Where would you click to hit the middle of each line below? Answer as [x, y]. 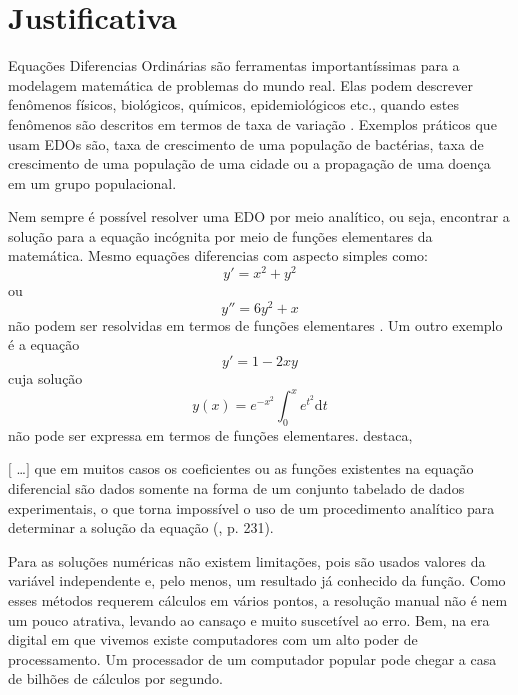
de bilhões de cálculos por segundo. [115, 678]
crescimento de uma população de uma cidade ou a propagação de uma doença [249, 163]
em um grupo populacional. [92, 182]
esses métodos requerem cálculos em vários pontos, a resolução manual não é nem [258, 600]
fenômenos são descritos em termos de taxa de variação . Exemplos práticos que [252, 123]
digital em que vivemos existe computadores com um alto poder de [213, 639]
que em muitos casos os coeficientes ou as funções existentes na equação [254, 468]
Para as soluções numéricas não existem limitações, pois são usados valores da [247, 560]
